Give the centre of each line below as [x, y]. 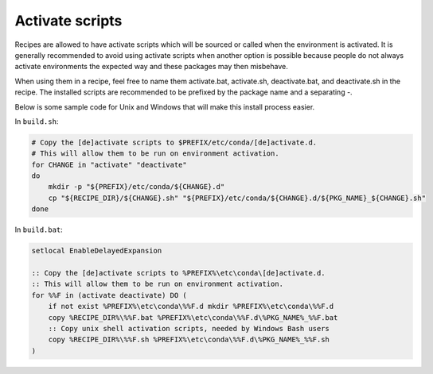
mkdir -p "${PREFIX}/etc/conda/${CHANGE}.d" [137, 187]
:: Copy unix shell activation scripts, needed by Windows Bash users [189, 328]
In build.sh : [37, 121]
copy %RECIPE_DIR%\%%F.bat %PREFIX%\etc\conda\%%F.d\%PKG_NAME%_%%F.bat [193, 317]
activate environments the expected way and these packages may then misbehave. [151, 67]
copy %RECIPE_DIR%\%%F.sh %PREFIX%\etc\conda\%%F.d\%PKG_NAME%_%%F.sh [189, 340]
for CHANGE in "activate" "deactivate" [109, 164]
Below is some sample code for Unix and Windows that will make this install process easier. [165, 106]
